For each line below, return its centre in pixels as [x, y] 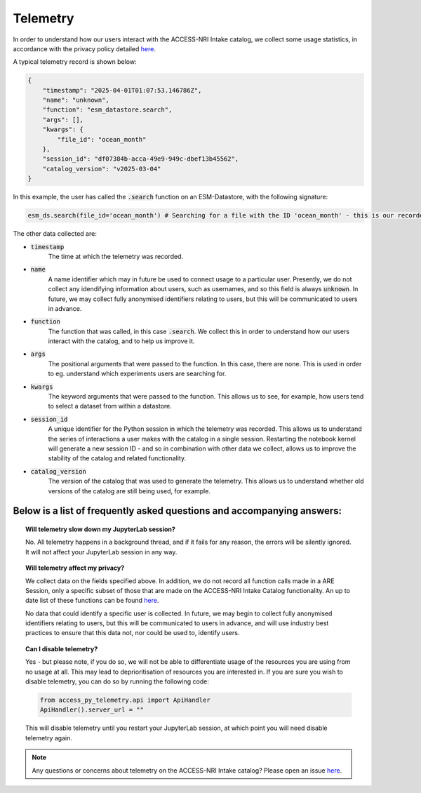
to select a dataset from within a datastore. [110, 406]
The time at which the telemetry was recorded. [116, 256]
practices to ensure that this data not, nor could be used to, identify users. [133, 633]
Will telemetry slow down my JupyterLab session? [100, 529]
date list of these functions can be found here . [92, 601]
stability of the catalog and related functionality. [117, 458]
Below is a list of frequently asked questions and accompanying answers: [178, 511]
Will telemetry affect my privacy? [75, 568]
